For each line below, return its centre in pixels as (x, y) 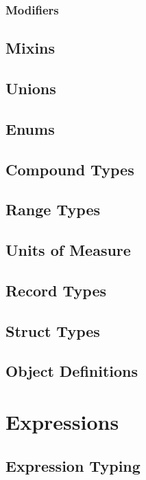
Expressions (62, 422)
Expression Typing (73, 465)
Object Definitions (72, 371)
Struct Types (53, 330)
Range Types (53, 209)
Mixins (31, 48)
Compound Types (70, 169)
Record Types (56, 290)
